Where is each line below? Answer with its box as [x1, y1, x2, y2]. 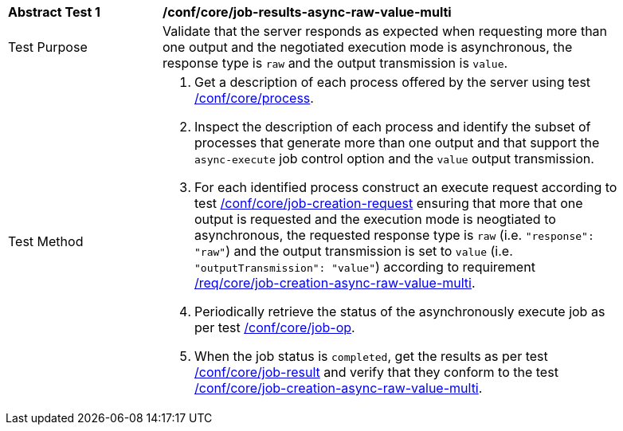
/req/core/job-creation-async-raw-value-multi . [194, 275, 476, 291]
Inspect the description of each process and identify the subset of [194, 119, 591, 135]
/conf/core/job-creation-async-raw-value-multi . [194, 380, 483, 396]
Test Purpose [8, 39, 88, 55]
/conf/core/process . [194, 90, 314, 106]
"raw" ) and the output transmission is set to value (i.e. [194, 243, 513, 259]
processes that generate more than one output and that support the [194, 135, 600, 151]
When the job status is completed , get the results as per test [194, 348, 548, 364]
